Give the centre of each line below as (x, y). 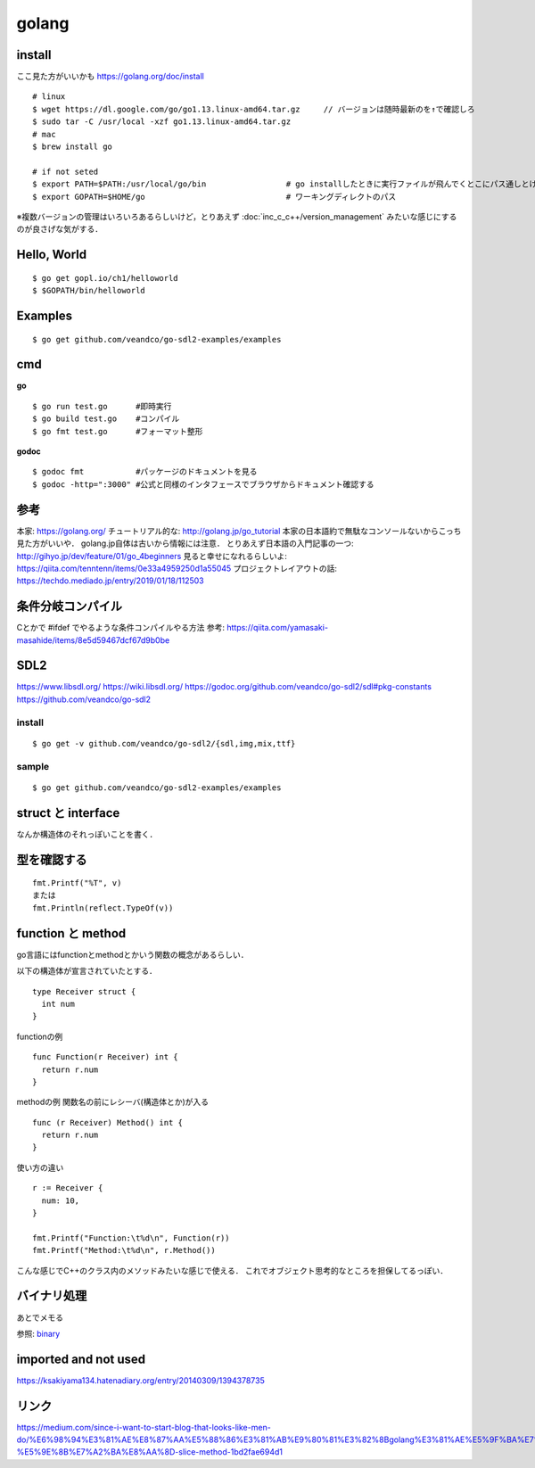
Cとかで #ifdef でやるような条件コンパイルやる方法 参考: (121, 628)
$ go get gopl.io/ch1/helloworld (105, 278)
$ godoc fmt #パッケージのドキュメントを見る (145, 472)
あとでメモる (40, 1317)
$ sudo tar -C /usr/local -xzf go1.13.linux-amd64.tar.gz (162, 122)
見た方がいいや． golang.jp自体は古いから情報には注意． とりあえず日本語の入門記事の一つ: (185, 543)
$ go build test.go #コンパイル (106, 419)
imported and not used (81, 1359)
